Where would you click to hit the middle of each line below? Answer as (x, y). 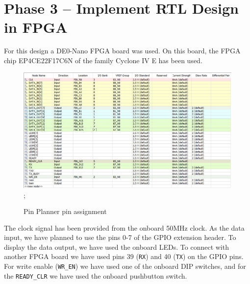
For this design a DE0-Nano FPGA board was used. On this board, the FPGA (122, 51)
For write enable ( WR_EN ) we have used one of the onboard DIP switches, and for (125, 266)
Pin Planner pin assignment (65, 211)
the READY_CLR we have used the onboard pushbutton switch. (96, 275)
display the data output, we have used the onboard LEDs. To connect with (116, 247)
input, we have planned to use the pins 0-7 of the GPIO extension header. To (120, 237)
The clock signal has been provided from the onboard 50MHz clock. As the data (124, 227)
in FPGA (36, 27)
